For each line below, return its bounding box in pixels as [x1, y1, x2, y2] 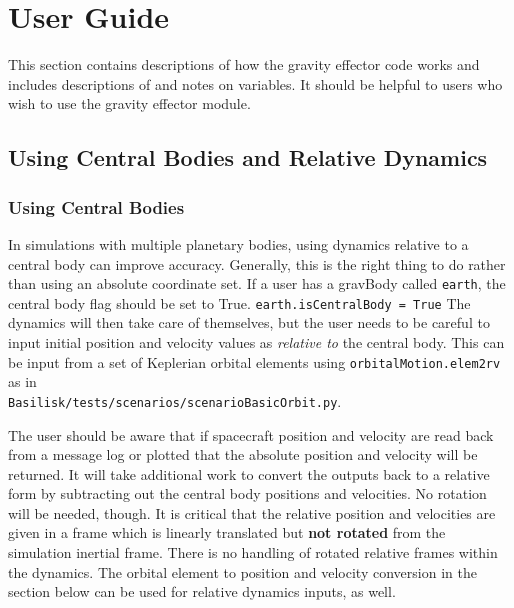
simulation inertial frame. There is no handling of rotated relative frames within [8, 542, 498, 563]
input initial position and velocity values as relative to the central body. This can [8, 332, 505, 352]
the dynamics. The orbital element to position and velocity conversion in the [8, 561, 477, 582]
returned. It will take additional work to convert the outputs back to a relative [8, 463, 490, 484]
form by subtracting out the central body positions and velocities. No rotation [8, 483, 487, 504]
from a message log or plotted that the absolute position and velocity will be [8, 444, 478, 465]
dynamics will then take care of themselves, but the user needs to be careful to [8, 312, 490, 333]
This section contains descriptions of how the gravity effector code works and [8, 54, 480, 75]
